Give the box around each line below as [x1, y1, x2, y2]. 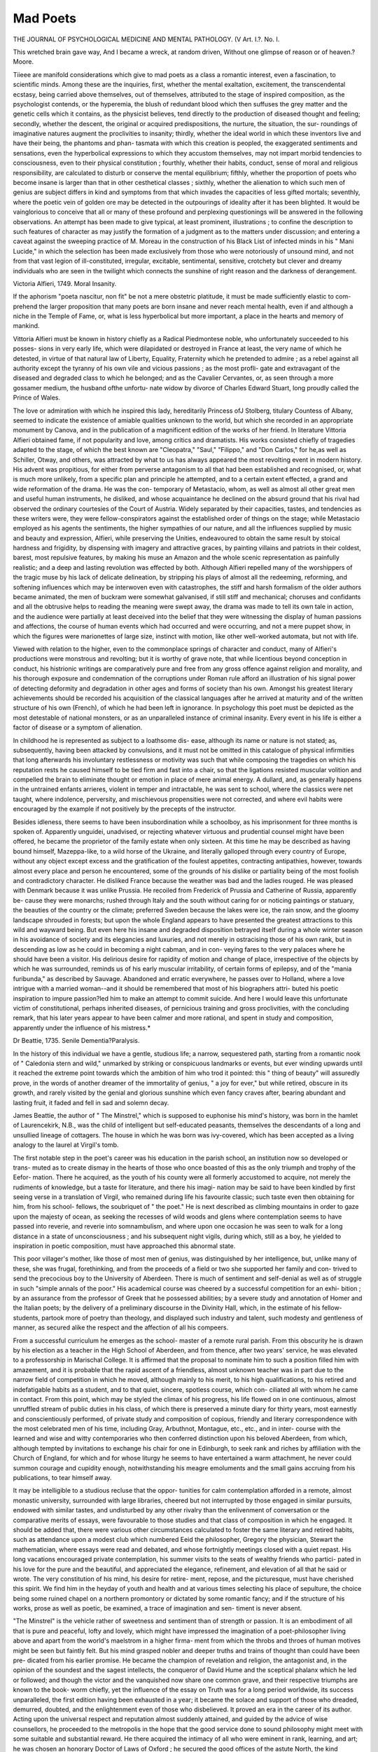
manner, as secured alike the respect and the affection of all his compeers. [13, 1323, 229, 1332]
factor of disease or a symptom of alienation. [13, 723, 143, 732]
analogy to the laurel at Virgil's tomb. [13, 1141, 119, 1149]
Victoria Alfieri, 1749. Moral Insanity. [13, 279, 117, 287]
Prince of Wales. [13, 393, 61, 402]
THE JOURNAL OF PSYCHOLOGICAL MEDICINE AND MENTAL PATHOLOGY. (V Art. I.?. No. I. [13, 35, 280, 43]
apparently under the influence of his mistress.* [13, 1023, 150, 1032]
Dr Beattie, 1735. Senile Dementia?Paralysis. [13, 1036, 140, 1045]
